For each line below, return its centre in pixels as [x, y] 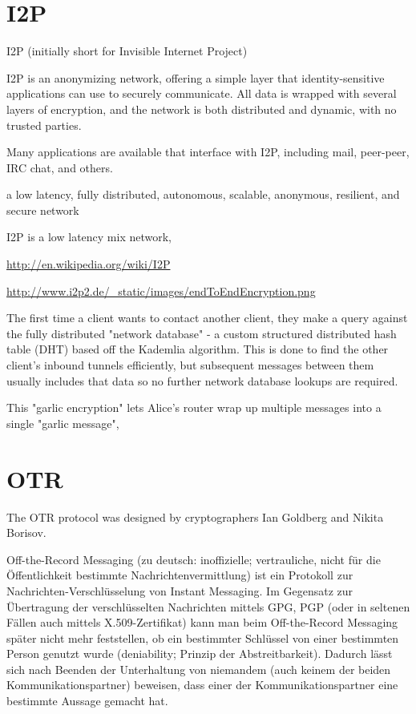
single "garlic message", [63, 423]
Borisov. [26, 532]
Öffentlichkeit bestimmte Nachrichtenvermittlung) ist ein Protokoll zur [180, 575]
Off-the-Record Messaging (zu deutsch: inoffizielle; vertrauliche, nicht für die [194, 559]
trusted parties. [44, 125]
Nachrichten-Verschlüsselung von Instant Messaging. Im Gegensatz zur [180, 590]
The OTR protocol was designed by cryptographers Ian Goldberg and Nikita [195, 516]
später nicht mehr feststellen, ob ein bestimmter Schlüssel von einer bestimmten [203, 637]
